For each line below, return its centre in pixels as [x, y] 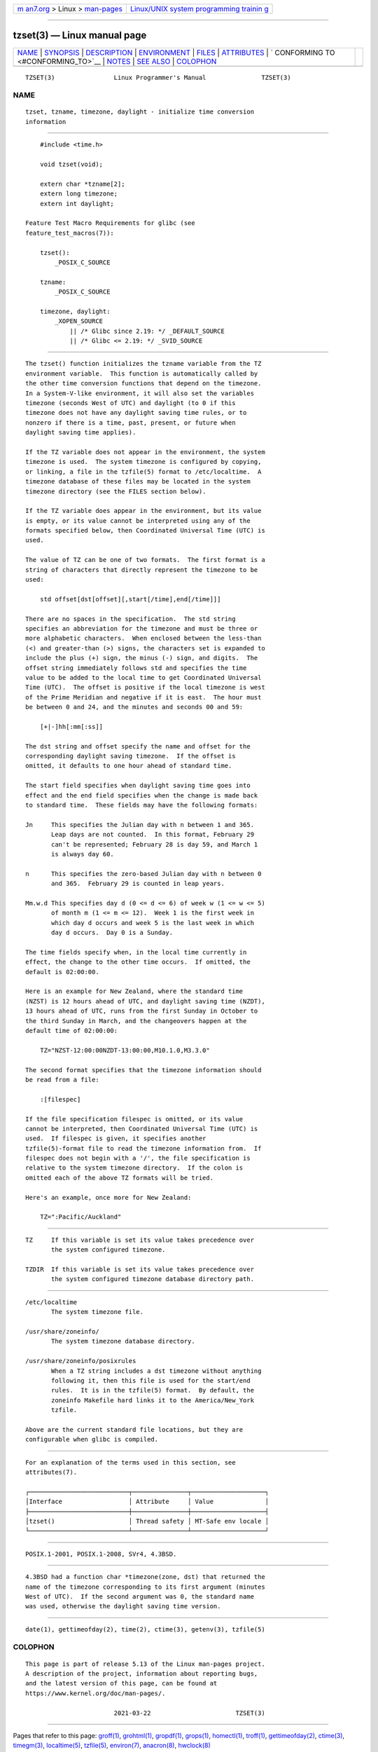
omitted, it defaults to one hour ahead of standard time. [129, 766]
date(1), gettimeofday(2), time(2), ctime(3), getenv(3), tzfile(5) [145, 1629]
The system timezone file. [97, 1312]
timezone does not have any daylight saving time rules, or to [136, 413]
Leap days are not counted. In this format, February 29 [153, 835]
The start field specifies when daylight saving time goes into [138, 786]
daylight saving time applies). [81, 432]
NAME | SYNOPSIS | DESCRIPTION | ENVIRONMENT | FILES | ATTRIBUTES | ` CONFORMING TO [176, 53]
